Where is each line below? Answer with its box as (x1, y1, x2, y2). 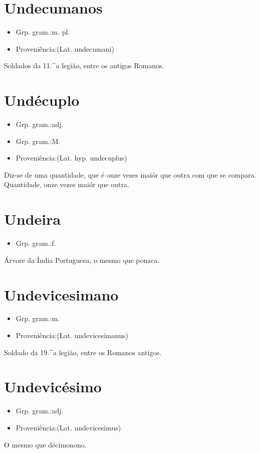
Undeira (4, 209, 61, 229)
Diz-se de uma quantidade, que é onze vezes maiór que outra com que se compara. (4, 169, 256, 180)
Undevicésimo (4, 376, 102, 397)
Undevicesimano (4, 284, 119, 305)
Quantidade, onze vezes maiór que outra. (4, 179, 129, 190)
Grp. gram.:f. (16, 238, 56, 248)
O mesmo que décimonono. (4, 439, 87, 449)
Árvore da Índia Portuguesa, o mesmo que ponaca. (4, 254, 160, 265)
